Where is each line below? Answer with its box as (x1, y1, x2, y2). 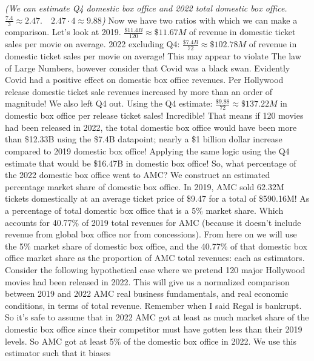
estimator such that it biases (5, 346, 111, 359)
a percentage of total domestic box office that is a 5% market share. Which (5, 204, 284, 217)
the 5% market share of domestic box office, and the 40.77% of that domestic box (5, 239, 307, 252)
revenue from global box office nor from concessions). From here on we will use (5, 228, 297, 240)
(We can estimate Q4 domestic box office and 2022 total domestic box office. (5, 2, 287, 14)
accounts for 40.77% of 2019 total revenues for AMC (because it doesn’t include (5, 216, 301, 228)
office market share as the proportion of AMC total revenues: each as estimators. (5, 251, 305, 264)
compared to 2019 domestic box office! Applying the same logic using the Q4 (5, 145, 290, 157)
